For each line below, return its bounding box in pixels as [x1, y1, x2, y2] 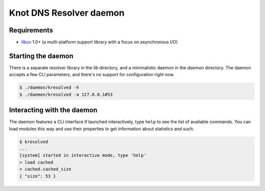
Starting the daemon [9, 52, 74, 60]
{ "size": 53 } [19, 173, 56, 179]
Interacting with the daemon [9, 106, 98, 114]
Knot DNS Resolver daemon [9, 7, 125, 18]
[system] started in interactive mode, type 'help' [19, 153, 147, 158]
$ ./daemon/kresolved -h [19, 85, 79, 90]
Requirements [9, 26, 53, 34]
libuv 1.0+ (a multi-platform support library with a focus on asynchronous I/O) [21, 39, 178, 45]
